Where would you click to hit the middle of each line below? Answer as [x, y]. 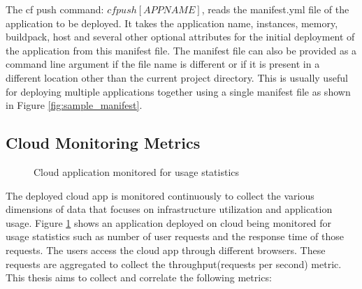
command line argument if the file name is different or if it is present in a [163, 64]
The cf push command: [55, 9]
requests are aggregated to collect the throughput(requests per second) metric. [174, 264]
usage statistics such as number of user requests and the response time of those [175, 236]
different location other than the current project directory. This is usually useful [177, 77]
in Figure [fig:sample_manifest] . [74, 105]
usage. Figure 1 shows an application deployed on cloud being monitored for [169, 222]
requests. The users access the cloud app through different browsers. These [166, 250]
